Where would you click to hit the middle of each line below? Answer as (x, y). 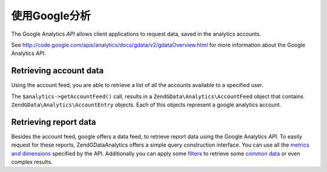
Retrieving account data (58, 71)
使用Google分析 (51, 16)
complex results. (32, 162)
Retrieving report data (54, 122)
